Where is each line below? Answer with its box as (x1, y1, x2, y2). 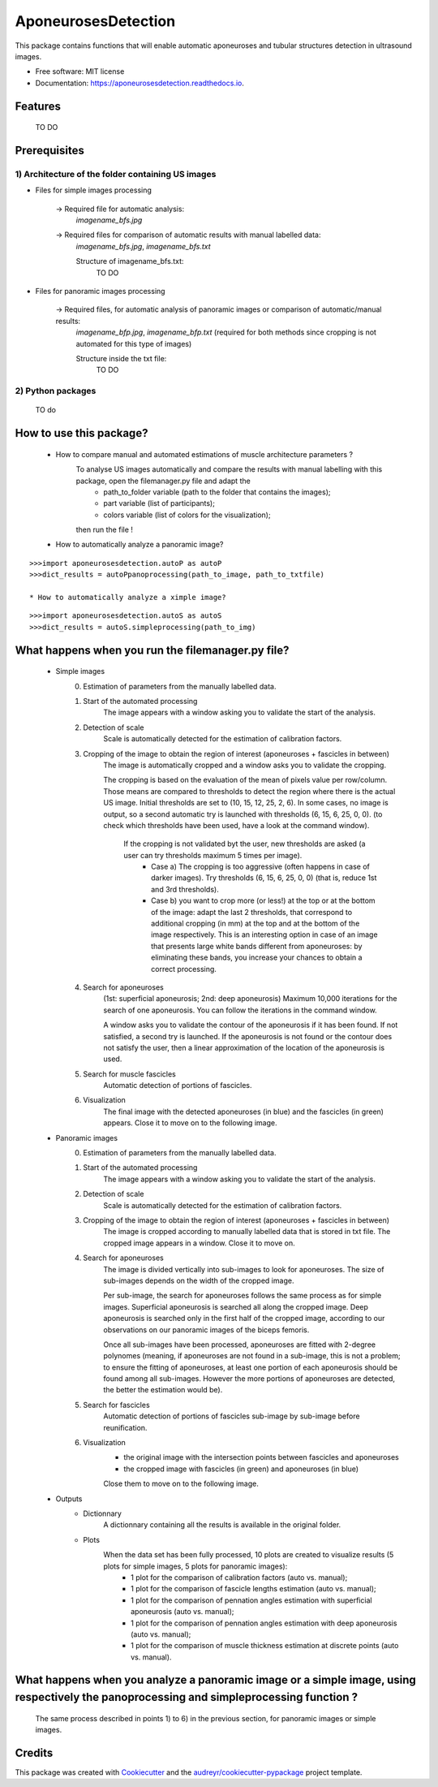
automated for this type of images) (75, 339, 192, 348)
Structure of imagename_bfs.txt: (75, 257, 184, 266)
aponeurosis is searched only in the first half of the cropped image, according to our (103, 1314, 385, 1323)
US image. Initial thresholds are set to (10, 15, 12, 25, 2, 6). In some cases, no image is (103, 798, 389, 808)
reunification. (103, 1422, 148, 1432)
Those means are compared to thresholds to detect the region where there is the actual (103, 786, 396, 796)
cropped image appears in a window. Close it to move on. (103, 1238, 295, 1248)
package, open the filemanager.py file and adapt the (75, 476, 251, 486)
